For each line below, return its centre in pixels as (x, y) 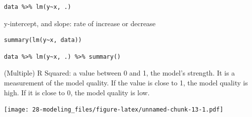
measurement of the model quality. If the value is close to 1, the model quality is (126, 82)
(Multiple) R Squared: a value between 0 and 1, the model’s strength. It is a (120, 73)
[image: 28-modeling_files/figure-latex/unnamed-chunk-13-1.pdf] (114, 110)
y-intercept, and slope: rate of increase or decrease (80, 23)
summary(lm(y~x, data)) (43, 40)
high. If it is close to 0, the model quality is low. (77, 92)
